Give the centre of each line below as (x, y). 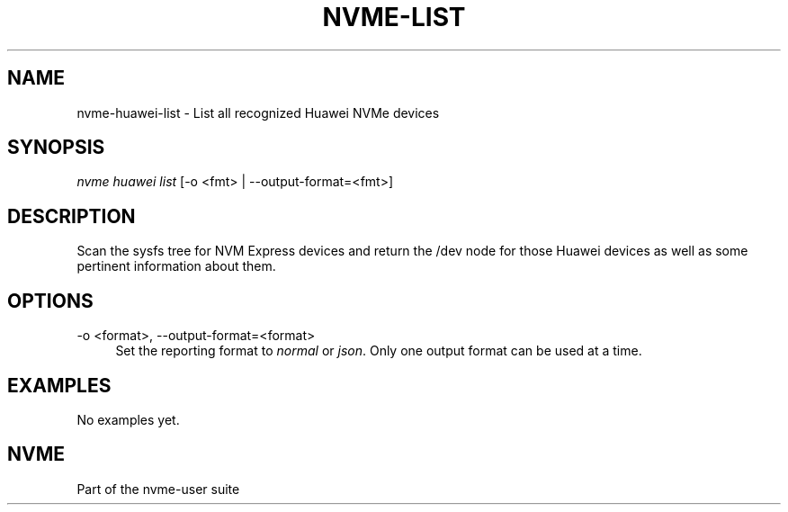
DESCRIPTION (72, 216)
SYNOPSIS (56, 148)
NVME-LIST (394, 17)
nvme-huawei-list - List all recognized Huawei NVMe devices (258, 112)
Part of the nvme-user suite (158, 489)
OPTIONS (50, 301)
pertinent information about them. (176, 266)
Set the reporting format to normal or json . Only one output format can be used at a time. (379, 351)
